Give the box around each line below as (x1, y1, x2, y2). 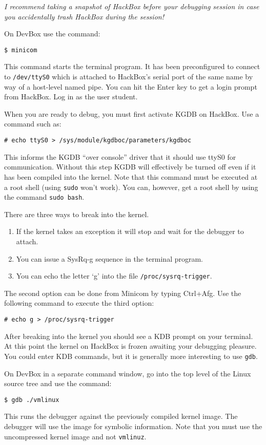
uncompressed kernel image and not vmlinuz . (4, 431, 147, 441)
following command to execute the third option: (4, 298, 154, 308)
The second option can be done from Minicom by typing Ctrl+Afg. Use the (4, 287, 241, 298)
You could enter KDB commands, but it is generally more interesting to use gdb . (4, 350, 258, 361)
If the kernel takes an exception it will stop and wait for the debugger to (16, 226, 244, 237)
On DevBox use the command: (4, 28, 100, 39)
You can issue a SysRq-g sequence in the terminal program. (16, 253, 203, 264)
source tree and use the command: (4, 378, 112, 389)
